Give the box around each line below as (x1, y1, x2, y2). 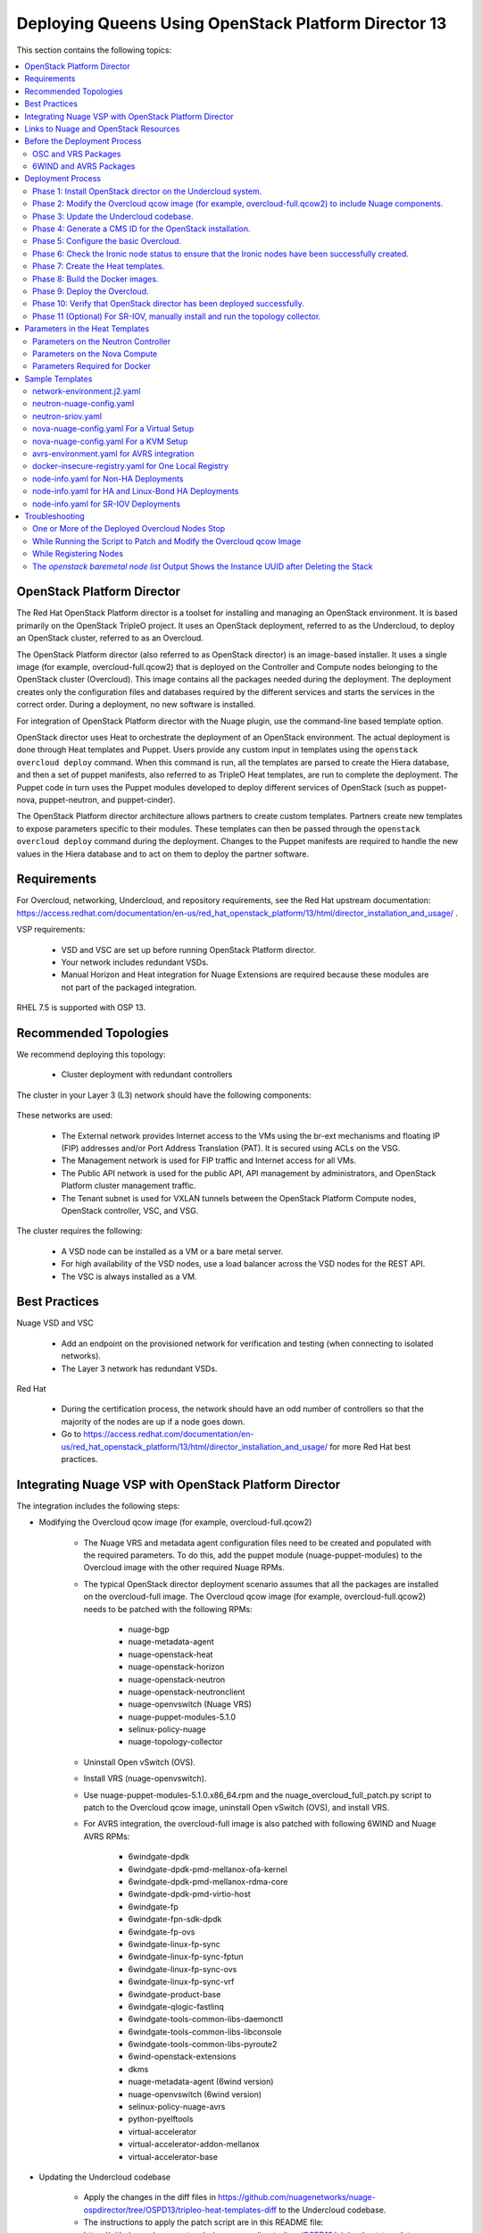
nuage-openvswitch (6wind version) (128, 2088, 262, 2099)
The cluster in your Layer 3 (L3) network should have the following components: (16, 1090, 312, 1100)
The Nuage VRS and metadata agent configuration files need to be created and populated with (83, 1537, 432, 1548)
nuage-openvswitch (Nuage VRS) (128, 1699, 252, 1710)
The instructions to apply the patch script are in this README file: (83, 2217, 324, 2228)
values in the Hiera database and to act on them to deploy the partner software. (16, 849, 310, 859)
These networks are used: (16, 1110, 113, 1121)
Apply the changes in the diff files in (83, 2192, 216, 2203)
